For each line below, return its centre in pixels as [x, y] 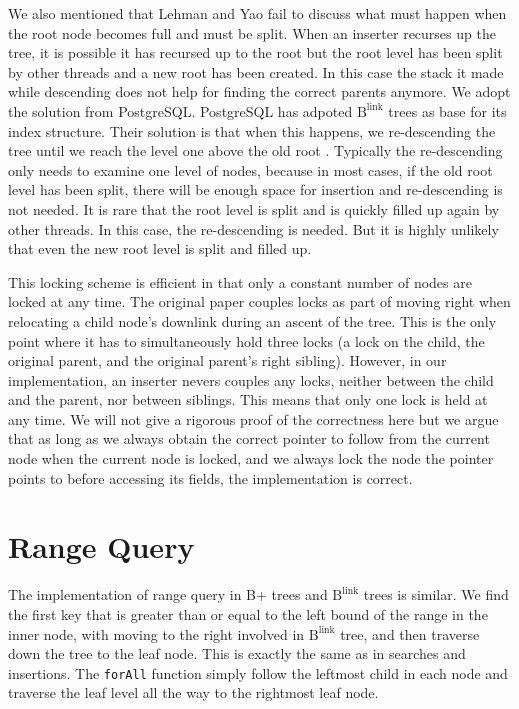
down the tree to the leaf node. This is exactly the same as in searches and [237, 653]
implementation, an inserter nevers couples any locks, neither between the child [251, 379]
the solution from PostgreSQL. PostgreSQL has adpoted [180, 110]
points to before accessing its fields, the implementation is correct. [210, 477]
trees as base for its [447, 110]
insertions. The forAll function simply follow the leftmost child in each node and [258, 672]
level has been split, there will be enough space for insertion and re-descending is [255, 189]
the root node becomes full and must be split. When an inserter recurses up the [252, 32]
